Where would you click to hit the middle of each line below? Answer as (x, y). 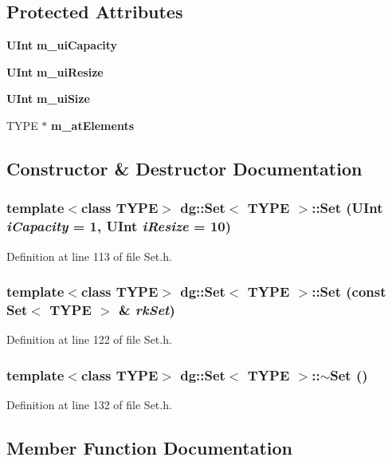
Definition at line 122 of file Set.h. (89, 339)
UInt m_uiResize (55, 71)
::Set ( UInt (347, 208)
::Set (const (349, 292)
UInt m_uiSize (48, 99)
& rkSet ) (147, 309)
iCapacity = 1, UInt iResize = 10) (119, 226)
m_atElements (93, 125)
